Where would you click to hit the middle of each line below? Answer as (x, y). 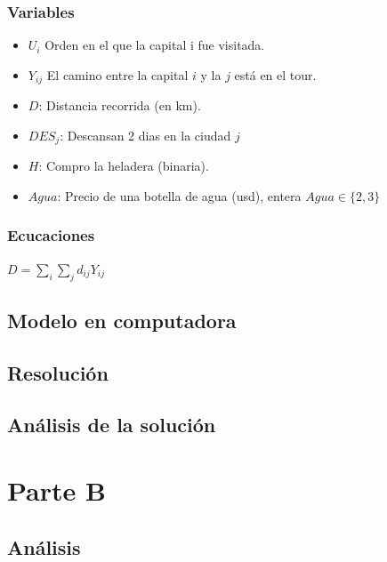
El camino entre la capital (117, 74)
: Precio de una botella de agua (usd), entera (179, 195)
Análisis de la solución (112, 425)
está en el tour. (275, 74)
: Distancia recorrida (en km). (120, 105)
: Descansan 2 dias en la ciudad (145, 135)
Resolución (58, 372)
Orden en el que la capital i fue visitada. (155, 45)
